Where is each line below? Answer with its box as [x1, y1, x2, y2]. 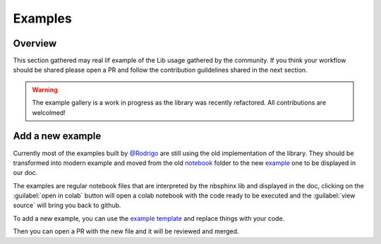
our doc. [13, 169, 38, 177]
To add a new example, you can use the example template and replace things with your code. [13, 214, 285, 222]
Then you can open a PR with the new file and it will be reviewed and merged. [13, 227, 239, 236]
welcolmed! [32, 108, 66, 116]
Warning [32, 85, 58, 94]
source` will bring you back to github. [13, 201, 121, 209]
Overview [13, 37, 57, 49]
